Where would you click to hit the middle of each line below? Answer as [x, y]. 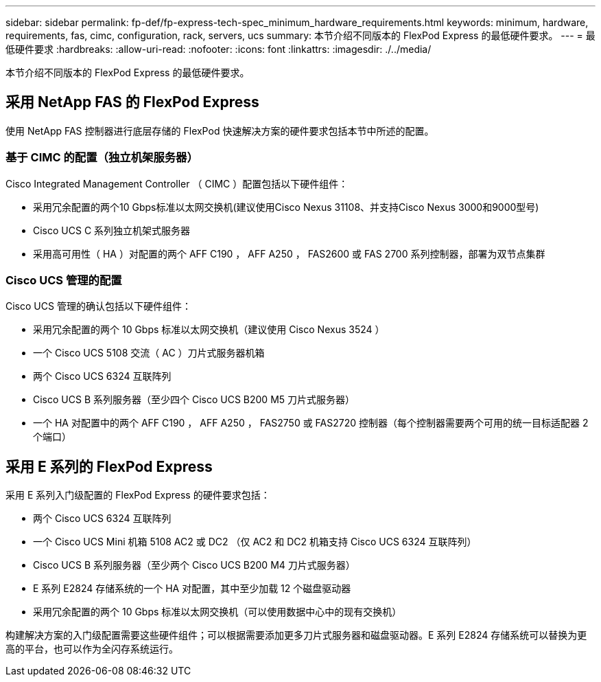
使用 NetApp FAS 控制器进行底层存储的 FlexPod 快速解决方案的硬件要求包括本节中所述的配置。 [220, 130]
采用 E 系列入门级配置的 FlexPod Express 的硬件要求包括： [138, 495]
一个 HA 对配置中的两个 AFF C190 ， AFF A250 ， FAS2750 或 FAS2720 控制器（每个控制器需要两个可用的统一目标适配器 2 [311, 423]
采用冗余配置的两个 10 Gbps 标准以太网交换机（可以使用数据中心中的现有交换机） [217, 612]
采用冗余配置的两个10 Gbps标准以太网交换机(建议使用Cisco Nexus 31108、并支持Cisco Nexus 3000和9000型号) [286, 207]
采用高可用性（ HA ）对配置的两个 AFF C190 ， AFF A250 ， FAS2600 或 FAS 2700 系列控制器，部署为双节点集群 [289, 253]
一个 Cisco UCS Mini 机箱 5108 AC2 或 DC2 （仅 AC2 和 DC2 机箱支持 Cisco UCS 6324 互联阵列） [255, 542]
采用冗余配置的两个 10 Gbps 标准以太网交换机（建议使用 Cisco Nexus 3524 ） [209, 330]
